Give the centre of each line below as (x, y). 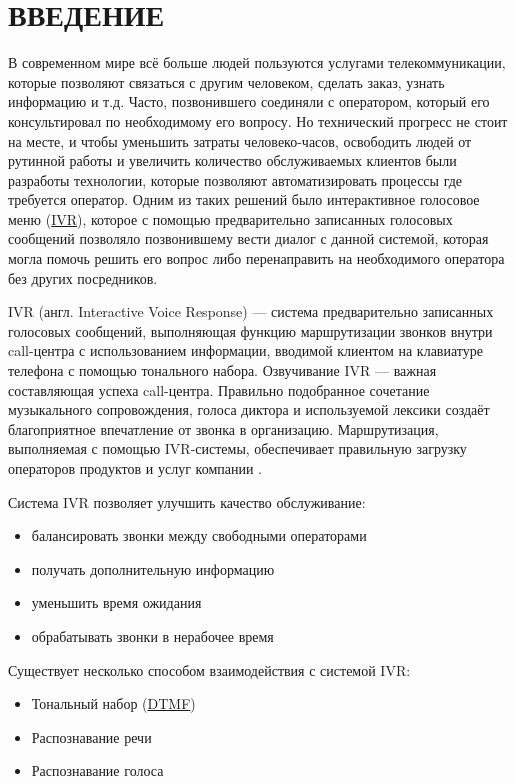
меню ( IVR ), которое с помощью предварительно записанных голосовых (230, 218)
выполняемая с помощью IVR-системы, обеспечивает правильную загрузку (237, 448)
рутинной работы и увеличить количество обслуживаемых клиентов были (232, 160)
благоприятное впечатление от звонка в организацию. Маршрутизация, (223, 428)
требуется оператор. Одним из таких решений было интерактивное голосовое (244, 199)
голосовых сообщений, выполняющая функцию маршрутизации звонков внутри (250, 330)
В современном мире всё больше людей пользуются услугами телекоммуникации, (257, 62)
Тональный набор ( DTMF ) (113, 703)
